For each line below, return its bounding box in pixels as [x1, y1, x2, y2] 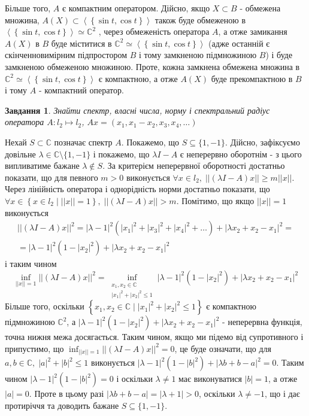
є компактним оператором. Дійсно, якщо [62, 2, 210, 14]
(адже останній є [208, 37, 270, 49]
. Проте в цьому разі [29, 387, 104, 400]
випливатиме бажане [5, 159, 80, 172]
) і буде [265, 48, 293, 61]
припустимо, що [5, 342, 64, 354]
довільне [5, 147, 36, 160]
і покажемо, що [93, 147, 150, 160]
